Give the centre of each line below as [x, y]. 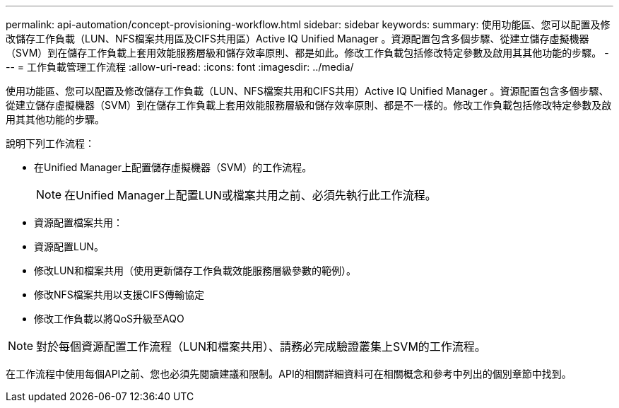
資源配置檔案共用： [78, 222]
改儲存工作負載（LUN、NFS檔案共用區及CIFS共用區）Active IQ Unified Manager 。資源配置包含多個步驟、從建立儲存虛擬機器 [297, 39]
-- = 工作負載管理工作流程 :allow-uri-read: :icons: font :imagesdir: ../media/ [180, 67]
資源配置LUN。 [69, 246]
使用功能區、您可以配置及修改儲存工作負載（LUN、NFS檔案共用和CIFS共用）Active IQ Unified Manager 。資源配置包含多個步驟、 [307, 91]
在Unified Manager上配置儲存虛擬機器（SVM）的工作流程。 [173, 167]
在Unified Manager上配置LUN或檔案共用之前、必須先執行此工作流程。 [250, 195]
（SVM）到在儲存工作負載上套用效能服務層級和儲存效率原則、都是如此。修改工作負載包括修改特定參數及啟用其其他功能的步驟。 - [307, 53]
